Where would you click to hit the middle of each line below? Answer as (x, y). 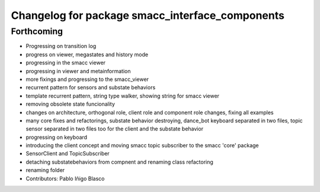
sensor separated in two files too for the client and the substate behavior (115, 129)
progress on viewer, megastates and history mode (87, 54)
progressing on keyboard (57, 137)
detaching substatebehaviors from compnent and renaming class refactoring (119, 162)
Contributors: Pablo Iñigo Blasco (65, 178)
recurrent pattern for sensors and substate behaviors (91, 87)
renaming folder (45, 170)
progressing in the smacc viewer (66, 63)
